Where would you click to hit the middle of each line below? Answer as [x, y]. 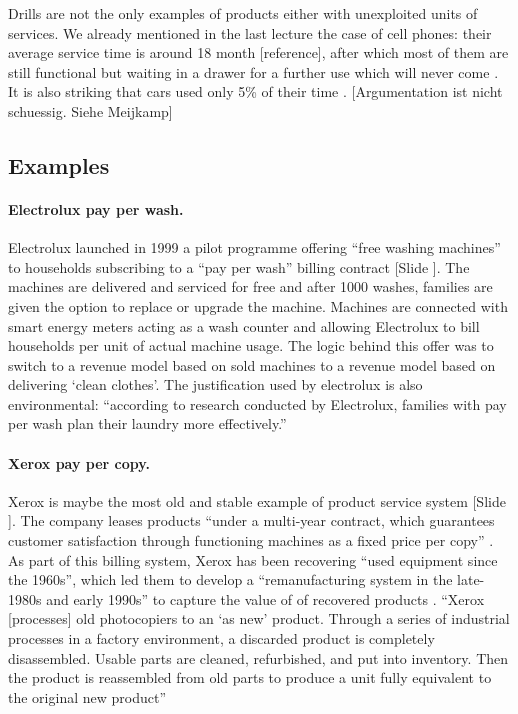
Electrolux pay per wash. [96, 208]
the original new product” [87, 696]
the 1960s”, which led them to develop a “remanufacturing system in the [230, 579]
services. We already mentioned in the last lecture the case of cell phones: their [250, 32]
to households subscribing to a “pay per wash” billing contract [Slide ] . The [239, 266]
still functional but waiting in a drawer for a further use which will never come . [253, 71]
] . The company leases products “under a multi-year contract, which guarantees [251, 520]
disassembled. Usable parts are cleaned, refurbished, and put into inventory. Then [258, 657]
